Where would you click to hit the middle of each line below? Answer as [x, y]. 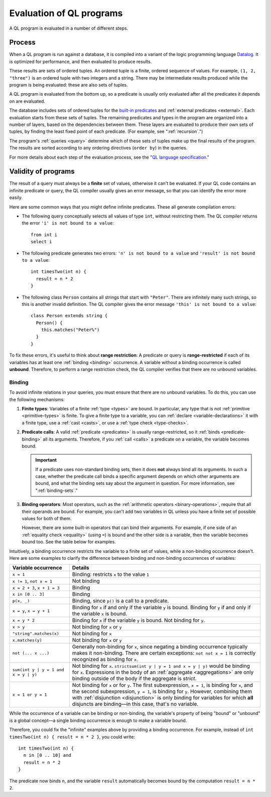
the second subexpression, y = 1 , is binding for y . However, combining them [162, 691]
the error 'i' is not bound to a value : [68, 223]
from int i [44, 235]
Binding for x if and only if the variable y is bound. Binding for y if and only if [161, 608]
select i [41, 242]
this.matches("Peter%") [70, 330]
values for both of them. [47, 519]
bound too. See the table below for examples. [69, 542]
